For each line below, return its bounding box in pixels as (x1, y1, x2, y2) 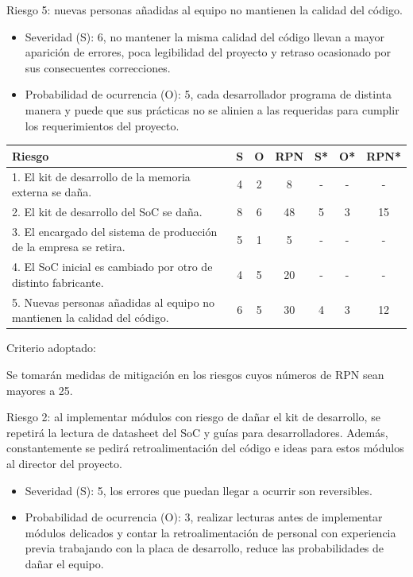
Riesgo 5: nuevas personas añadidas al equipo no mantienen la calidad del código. (6, 2, 403, 17)
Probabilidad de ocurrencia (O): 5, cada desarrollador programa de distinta (25, 86, 392, 103)
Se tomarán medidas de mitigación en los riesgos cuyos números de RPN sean (6, 366, 384, 382)
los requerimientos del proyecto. (25, 117, 179, 134)
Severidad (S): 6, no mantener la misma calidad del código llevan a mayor (25, 28, 384, 45)
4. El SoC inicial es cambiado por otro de (12, 258, 213, 275)
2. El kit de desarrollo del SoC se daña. (12, 203, 203, 219)
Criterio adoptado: (6, 339, 96, 356)
